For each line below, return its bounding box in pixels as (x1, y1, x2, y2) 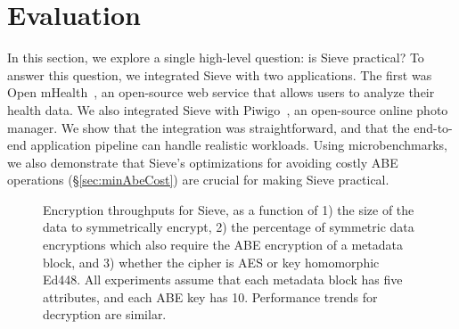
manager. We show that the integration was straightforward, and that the (7, 118, 410, 136)
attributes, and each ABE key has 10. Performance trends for (43, 287, 378, 306)
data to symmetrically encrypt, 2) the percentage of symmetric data (43, 218, 414, 236)
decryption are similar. (43, 305, 167, 324)
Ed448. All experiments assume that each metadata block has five (43, 270, 403, 289)
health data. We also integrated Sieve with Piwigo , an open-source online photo (7, 100, 448, 119)
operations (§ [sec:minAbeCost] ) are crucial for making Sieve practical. (7, 170, 389, 189)
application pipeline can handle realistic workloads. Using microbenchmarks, (30, 136, 448, 154)
